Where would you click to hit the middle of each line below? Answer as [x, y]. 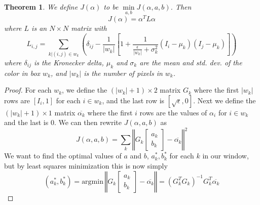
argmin [92, 181]
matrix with [89, 28]
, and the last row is [133, 100]
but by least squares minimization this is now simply [86, 166]
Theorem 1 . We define [41, 7]
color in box [22, 73]
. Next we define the [225, 100]
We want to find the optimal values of [63, 156]
